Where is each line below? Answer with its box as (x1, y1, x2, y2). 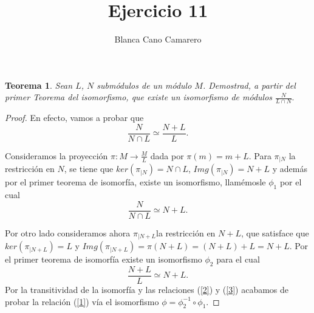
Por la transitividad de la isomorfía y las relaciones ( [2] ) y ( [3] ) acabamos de (5, 283, 289, 296)
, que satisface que (241, 226, 309, 239)
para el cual (216, 253, 260, 266)
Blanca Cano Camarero (114, 33, 202, 46)
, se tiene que (64, 162, 114, 175)
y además (272, 162, 308, 175)
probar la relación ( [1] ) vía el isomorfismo (5, 295, 159, 308)
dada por (150, 149, 184, 162)
